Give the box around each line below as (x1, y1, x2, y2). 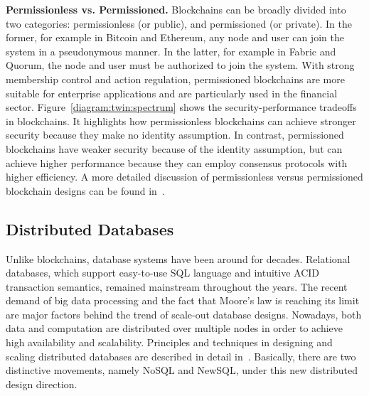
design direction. (6, 376, 77, 391)
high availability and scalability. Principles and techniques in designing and (6, 335, 333, 350)
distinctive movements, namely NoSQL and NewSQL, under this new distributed (6, 363, 358, 378)
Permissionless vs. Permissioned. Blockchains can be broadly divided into (6, 2, 346, 16)
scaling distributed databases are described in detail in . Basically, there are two (6, 348, 356, 363)
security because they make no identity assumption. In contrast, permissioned (6, 127, 344, 142)
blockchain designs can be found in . (6, 183, 165, 198)
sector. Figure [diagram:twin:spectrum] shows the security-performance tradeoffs (6, 100, 357, 114)
